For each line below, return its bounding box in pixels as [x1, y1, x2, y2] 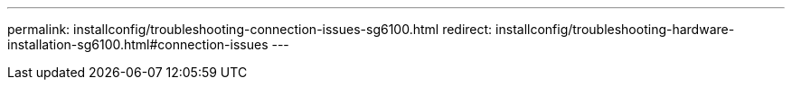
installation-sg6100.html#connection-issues [7, 37, 269, 52]
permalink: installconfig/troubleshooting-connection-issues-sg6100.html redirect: [7, 22, 493, 37]
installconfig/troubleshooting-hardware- [495, 22, 735, 37]
